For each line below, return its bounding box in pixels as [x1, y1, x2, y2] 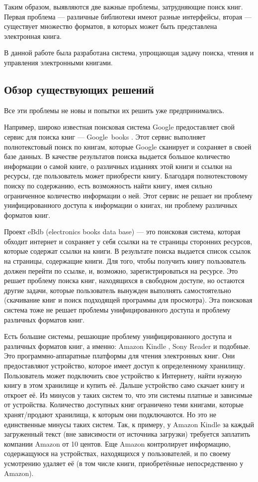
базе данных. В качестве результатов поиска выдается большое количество [4, 151, 230, 161]
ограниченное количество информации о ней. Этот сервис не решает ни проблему [4, 190, 253, 200]
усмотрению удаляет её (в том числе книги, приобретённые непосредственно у [4, 458, 244, 468]
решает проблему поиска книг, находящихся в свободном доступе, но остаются [4, 275, 245, 286]
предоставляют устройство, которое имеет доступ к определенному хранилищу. [4, 360, 246, 371]
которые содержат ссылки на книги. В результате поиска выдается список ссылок [4, 246, 251, 256]
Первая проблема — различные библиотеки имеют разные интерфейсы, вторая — [4, 11, 252, 21]
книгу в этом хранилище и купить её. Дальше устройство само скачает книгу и [4, 380, 245, 390]
